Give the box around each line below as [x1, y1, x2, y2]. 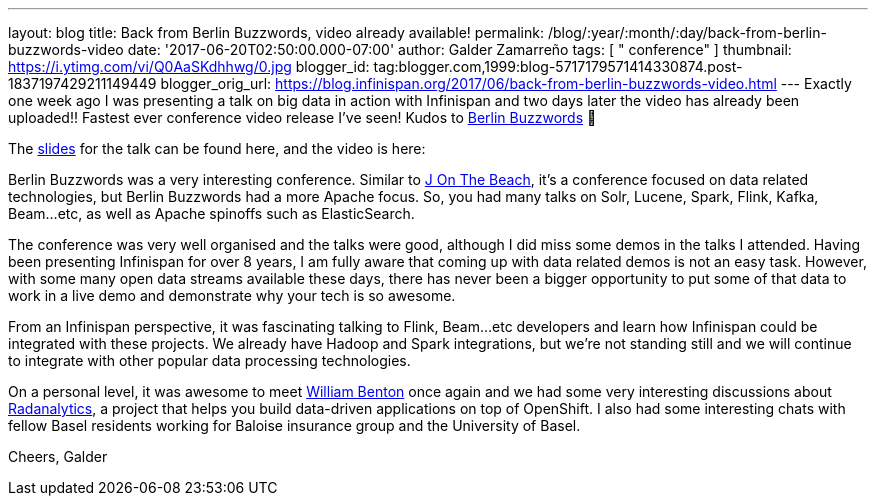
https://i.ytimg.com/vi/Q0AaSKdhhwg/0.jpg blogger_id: [8, 58, 370, 75]
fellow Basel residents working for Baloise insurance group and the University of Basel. [8, 417, 581, 434]
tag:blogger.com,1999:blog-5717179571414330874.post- [373, 58, 743, 75]
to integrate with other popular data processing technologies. [8, 352, 411, 369]
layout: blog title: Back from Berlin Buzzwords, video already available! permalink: [8, 24, 544, 41]
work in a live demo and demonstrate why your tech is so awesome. [8, 287, 456, 304]
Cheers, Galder [8, 448, 108, 465]
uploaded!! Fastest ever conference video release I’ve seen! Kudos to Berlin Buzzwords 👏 [8, 109, 597, 126]
